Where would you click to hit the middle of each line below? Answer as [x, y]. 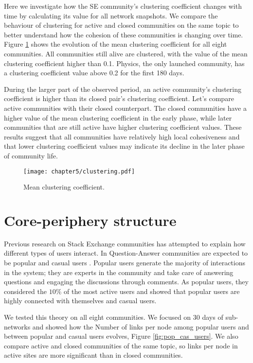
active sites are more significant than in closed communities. [93, 355]
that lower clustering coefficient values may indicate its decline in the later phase [124, 146]
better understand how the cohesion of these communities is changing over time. [124, 34]
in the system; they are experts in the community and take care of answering [119, 272]
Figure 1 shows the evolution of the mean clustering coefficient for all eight [116, 44]
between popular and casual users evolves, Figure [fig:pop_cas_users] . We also [121, 336]
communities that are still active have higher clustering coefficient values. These [123, 127]
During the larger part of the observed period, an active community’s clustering [123, 89]
